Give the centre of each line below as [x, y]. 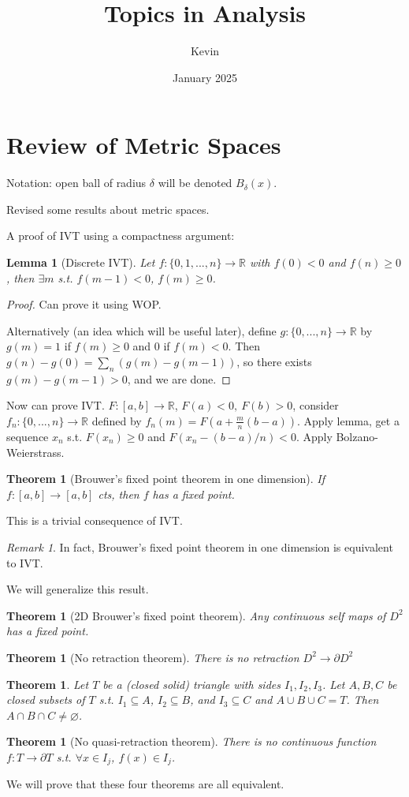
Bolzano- [357, 436]
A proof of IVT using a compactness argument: [121, 236]
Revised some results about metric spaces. [108, 209]
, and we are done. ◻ [179, 378]
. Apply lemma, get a [348, 420]
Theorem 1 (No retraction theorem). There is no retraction [153, 657]
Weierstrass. [35, 452]
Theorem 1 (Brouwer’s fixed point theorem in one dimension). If [165, 479]
